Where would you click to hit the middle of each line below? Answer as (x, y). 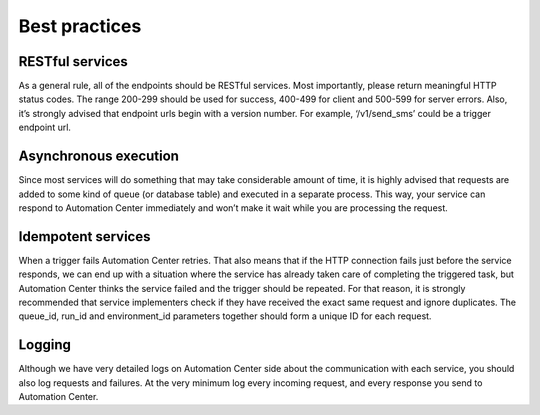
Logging (45, 345)
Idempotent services (84, 236)
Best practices (80, 26)
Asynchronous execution (99, 156)
